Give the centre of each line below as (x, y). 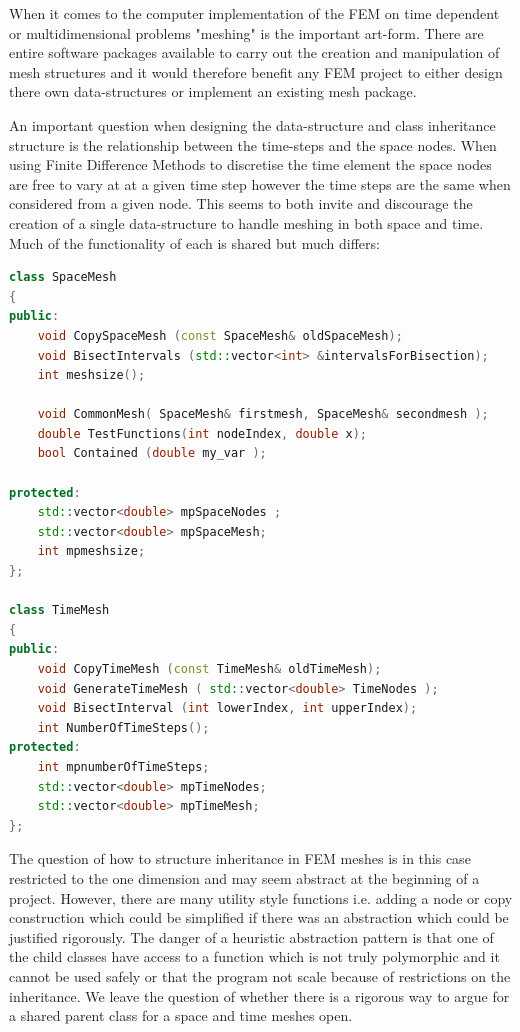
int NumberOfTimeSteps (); (123, 727)
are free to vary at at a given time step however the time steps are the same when (260, 183)
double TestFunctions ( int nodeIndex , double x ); (202, 433)
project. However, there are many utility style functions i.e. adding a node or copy (261, 897)
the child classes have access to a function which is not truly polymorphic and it (254, 956)
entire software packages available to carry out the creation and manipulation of (254, 52)
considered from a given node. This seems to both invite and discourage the (241, 203)
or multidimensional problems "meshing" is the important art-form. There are (246, 32)
